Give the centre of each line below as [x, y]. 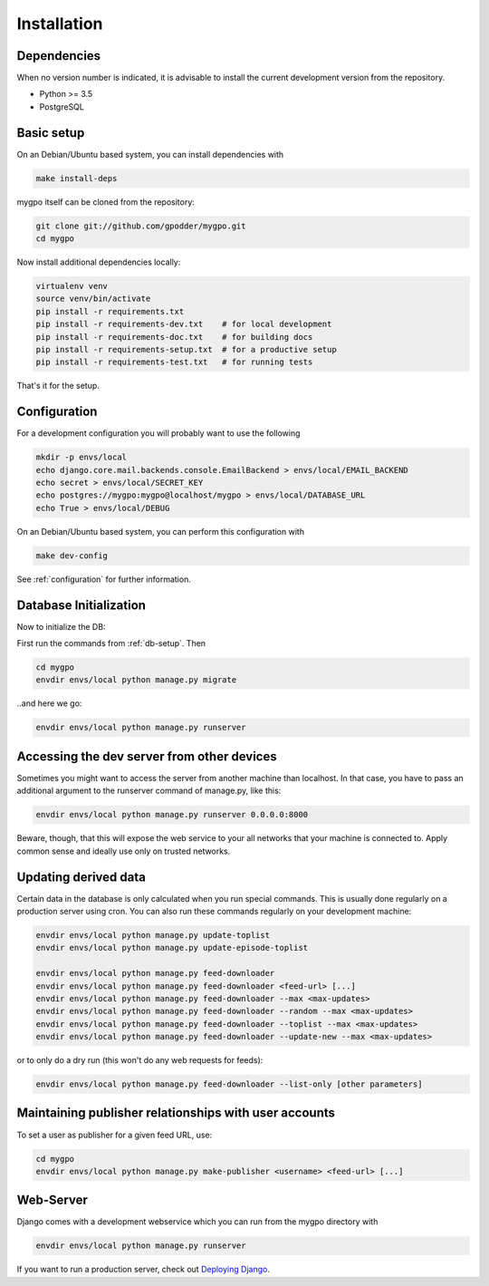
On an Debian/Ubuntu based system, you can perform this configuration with [161, 531]
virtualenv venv [72, 286]
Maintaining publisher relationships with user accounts [176, 1113]
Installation [60, 24]
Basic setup [51, 133]
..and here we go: [49, 703]
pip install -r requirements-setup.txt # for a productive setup [186, 350]
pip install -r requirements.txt [110, 311]
